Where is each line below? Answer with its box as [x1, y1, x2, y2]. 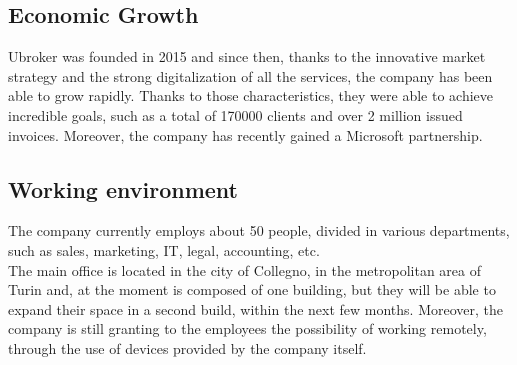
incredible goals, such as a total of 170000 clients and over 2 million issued [8, 104, 463, 125]
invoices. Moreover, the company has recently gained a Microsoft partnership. [8, 124, 483, 145]
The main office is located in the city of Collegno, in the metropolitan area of [8, 259, 482, 280]
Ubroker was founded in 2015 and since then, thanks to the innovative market [8, 46, 486, 67]
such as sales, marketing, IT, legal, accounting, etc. [8, 239, 320, 260]
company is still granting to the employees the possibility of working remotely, [8, 318, 487, 339]
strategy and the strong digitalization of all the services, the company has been [8, 65, 493, 86]
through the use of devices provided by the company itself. [8, 337, 367, 358]
